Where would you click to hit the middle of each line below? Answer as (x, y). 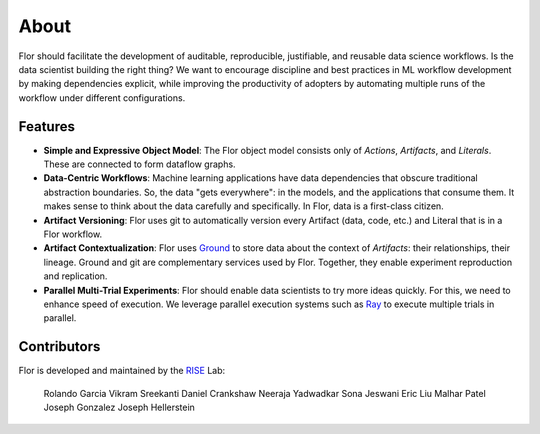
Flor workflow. (73, 234)
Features (46, 126)
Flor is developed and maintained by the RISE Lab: (122, 371)
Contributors (59, 346)
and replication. (75, 276)
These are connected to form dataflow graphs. (139, 164)
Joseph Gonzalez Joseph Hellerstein (119, 407)
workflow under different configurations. (102, 97)
